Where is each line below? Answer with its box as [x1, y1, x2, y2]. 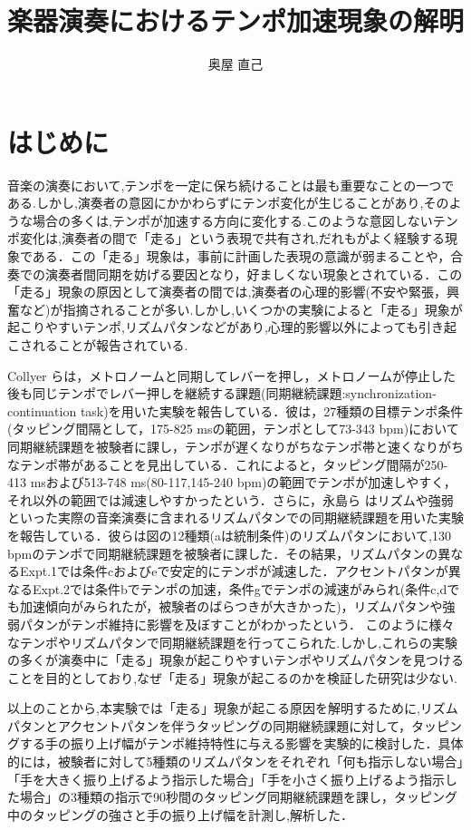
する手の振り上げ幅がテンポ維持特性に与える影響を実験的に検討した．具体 [19, 734, 464, 753]
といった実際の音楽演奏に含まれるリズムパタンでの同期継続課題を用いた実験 [7, 508, 464, 527]
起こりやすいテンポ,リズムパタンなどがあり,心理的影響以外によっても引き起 [7, 317, 457, 337]
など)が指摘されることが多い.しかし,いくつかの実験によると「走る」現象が [19, 299, 463, 318]
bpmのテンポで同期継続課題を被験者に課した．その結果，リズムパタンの [7, 543, 438, 562]
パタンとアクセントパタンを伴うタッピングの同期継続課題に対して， [7, 716, 411, 735]
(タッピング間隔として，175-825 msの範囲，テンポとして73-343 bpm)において [7, 419, 459, 438]
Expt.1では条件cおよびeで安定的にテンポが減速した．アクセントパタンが [19, 561, 448, 581]
